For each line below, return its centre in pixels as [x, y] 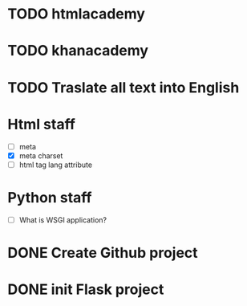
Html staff [41, 124]
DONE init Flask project [86, 290]
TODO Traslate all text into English [123, 87]
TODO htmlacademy [77, 14]
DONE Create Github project [103, 253]
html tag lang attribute [56, 165]
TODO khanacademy [78, 51]
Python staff [50, 197]
